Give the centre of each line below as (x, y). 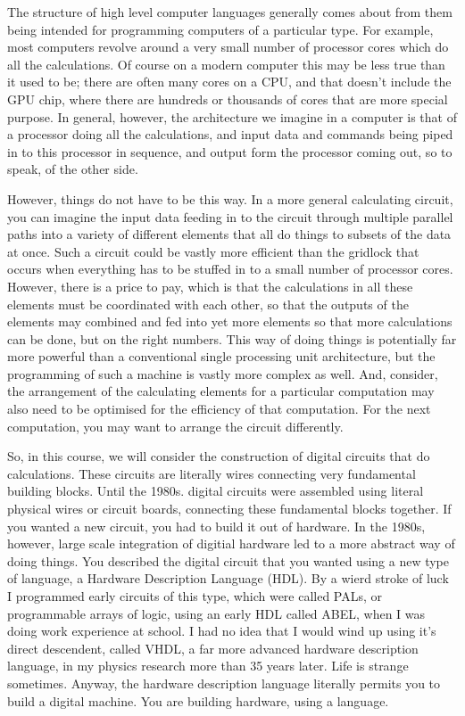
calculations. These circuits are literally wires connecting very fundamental (212, 473)
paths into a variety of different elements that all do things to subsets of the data (229, 234)
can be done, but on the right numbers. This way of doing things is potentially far (232, 338)
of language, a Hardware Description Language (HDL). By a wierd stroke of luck (228, 578)
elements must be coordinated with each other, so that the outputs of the (208, 304)
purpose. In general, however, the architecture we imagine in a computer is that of (232, 116)
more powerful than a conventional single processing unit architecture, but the (221, 356)
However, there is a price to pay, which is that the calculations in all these (210, 286)
